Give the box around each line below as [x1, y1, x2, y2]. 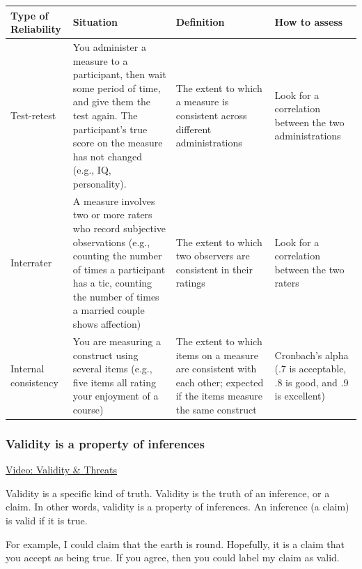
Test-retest [10, 107, 56, 122]
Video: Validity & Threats [6, 462, 117, 477]
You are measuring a [72, 333, 162, 348]
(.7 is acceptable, [274, 361, 347, 376]
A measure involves [72, 193, 155, 208]
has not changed [72, 149, 143, 163]
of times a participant [72, 261, 166, 276]
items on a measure [175, 347, 259, 362]
